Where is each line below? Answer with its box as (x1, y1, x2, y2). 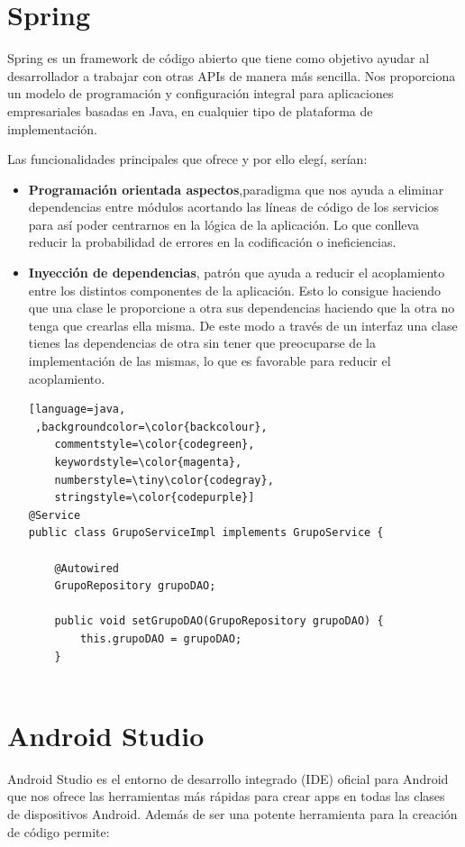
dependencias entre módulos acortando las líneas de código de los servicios (28, 197, 440, 216)
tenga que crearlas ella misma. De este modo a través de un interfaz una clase (28, 315, 458, 334)
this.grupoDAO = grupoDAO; (80, 632, 242, 645)
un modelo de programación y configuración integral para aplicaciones (7, 84, 394, 103)
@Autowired (54, 561, 120, 575)
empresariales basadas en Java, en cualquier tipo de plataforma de (7, 101, 373, 120)
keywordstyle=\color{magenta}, (54, 456, 242, 469)
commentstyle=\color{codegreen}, (54, 438, 255, 451)
